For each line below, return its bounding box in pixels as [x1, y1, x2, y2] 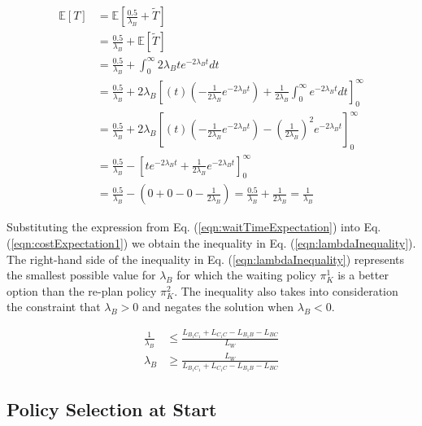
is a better [337, 266, 389, 283]
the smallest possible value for [7, 266, 156, 283]
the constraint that [7, 298, 101, 315]
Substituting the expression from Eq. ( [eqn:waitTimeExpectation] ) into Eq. [7, 218, 381, 235]
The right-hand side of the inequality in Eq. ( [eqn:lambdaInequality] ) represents [7, 250, 405, 267]
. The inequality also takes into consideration [174, 282, 398, 299]
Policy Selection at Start [7, 397, 217, 422]
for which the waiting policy [176, 266, 316, 283]
